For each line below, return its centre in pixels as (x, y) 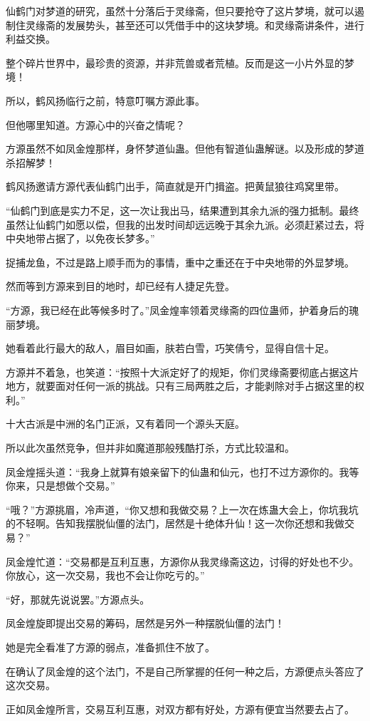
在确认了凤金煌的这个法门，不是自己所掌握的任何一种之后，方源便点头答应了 (185, 671)
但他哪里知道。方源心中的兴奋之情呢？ (95, 124)
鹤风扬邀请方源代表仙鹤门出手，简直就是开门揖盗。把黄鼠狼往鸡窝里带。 (175, 186)
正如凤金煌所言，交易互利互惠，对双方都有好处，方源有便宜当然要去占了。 (180, 709)
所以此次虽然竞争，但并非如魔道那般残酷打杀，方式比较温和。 (150, 448)
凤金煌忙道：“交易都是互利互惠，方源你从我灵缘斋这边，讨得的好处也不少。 (183, 561)
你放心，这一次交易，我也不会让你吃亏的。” (105, 575)
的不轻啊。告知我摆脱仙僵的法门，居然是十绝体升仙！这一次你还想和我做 (175, 523)
